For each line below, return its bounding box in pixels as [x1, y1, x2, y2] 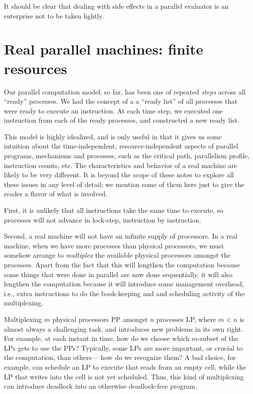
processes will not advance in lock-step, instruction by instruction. [4, 214, 201, 225]
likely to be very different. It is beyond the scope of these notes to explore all [4, 169, 234, 180]
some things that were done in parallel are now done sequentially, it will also [4, 269, 233, 279]
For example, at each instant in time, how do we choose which [4, 333, 190, 343]
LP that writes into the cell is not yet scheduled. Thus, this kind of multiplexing [4, 371, 244, 381]
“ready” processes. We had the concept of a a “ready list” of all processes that [4, 96, 237, 106]
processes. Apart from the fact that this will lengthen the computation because [4, 260, 240, 269]
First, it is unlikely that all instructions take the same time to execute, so [4, 205, 223, 215]
